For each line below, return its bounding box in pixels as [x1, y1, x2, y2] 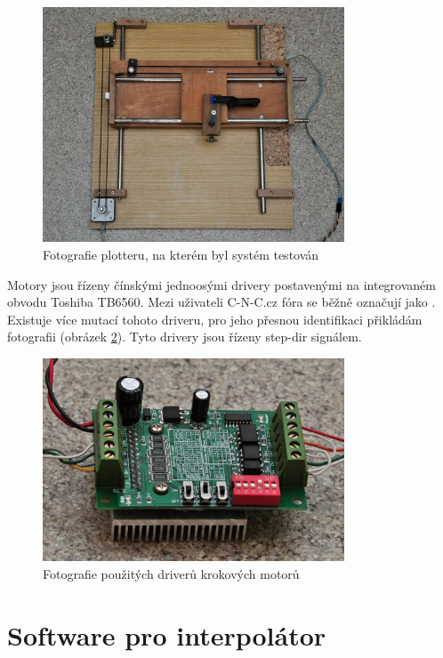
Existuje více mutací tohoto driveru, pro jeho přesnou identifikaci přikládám [7, 309, 423, 328]
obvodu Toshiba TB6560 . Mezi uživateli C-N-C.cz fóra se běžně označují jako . [7, 293, 436, 311]
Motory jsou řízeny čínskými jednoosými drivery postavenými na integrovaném [7, 275, 436, 293]
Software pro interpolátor [7, 616, 326, 653]
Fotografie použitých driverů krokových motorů [43, 565, 300, 583]
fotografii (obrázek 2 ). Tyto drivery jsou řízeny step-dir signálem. [7, 327, 362, 346]
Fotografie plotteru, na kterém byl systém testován [43, 245, 319, 263]
